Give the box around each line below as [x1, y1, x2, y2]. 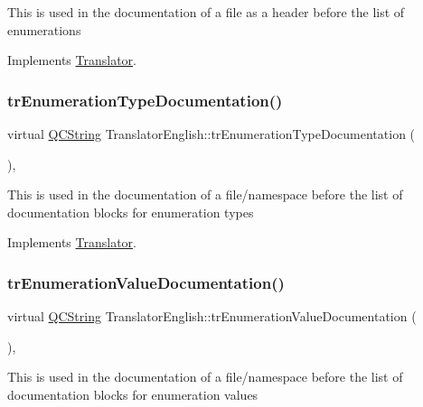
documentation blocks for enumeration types [7, 202, 254, 221]
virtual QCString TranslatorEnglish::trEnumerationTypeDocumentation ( [7, 125, 416, 143]
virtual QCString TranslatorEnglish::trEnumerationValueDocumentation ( [7, 307, 417, 326]
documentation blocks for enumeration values [7, 384, 258, 403]
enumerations [7, 20, 81, 39]
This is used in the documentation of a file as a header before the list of [7, 3, 405, 21]
